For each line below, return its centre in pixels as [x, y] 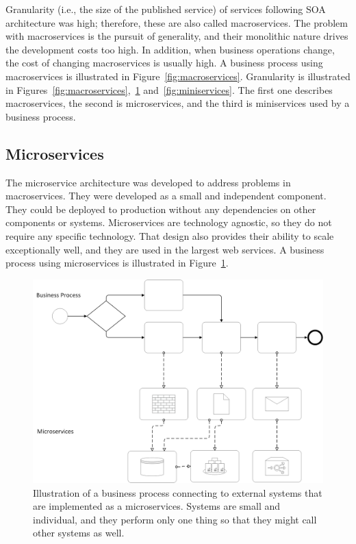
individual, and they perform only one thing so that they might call [175, 519]
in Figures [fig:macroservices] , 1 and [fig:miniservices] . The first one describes [169, 89]
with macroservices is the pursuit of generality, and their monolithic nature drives [177, 36]
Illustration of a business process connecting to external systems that [178, 492]
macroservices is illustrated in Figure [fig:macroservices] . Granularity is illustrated [178, 76]
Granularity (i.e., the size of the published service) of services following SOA [166, 9]
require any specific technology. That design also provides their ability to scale [170, 235]
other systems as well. [79, 533]
